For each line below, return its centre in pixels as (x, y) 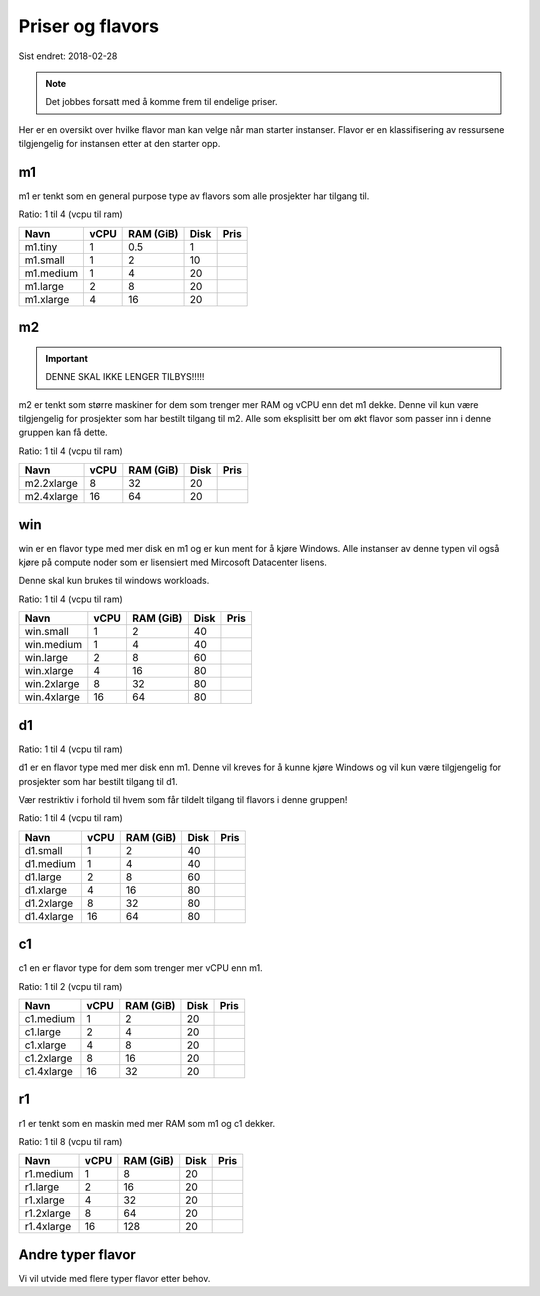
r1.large (42, 1187)
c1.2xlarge (48, 1058)
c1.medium (49, 1018)
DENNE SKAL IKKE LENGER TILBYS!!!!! (125, 377)
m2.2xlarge (51, 483)
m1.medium (51, 273)
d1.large (43, 877)
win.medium (53, 645)
